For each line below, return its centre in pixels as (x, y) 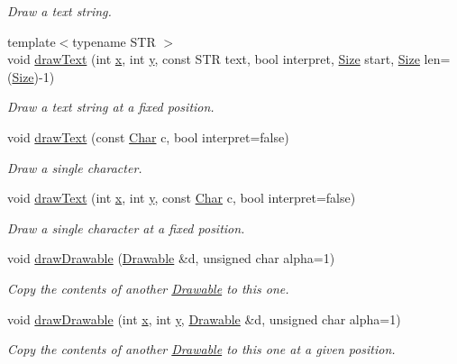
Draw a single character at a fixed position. (126, 227)
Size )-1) (33, 76)
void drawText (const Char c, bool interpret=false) (148, 136)
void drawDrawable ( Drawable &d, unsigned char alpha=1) (171, 258)
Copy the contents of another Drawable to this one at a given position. (201, 349)
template (32, 41)
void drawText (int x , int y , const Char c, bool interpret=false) (182, 198)
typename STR (114, 41)
